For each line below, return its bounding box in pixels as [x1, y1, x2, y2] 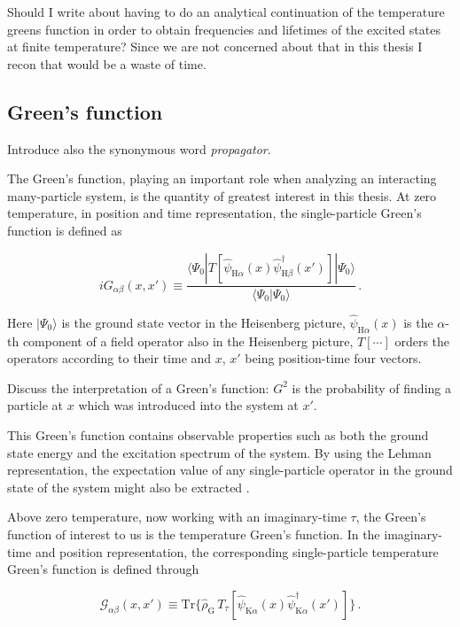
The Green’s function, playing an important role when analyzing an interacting [7, 169, 437, 188]
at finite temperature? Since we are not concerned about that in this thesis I [7, 37, 423, 56]
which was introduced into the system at [78, 396, 299, 414]
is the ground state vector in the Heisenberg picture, [61, 313, 346, 331]
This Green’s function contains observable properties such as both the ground [7, 425, 429, 444]
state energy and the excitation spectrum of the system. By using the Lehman [7, 443, 432, 461]
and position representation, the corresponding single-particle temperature [35, 542, 439, 561]
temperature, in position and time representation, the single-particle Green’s [7, 204, 422, 222]
